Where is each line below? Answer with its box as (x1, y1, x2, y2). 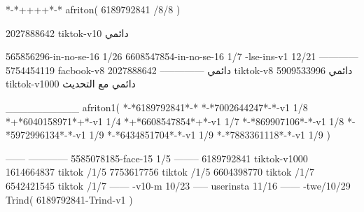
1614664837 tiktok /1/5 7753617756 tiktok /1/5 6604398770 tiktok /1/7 (6, 164, 314, 179)
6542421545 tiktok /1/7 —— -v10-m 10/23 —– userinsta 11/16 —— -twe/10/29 (6, 178, 351, 192)
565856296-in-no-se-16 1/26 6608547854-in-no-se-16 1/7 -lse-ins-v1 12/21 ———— (6, 49, 358, 64)
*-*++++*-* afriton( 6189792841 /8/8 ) (6, 2, 181, 16)
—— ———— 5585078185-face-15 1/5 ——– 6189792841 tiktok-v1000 (6, 150, 308, 165)
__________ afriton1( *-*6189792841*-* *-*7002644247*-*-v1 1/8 (6, 99, 308, 114)
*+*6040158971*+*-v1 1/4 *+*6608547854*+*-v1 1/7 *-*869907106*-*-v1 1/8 (6, 113, 344, 128)
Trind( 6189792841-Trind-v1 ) (6, 192, 133, 206)
